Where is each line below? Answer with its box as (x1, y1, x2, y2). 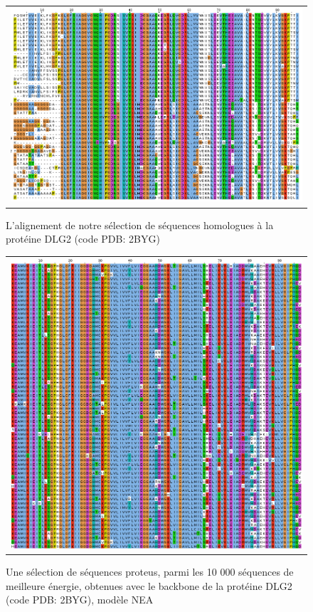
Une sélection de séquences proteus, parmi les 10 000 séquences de (6, 564, 294, 579)
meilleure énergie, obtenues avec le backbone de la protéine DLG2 (6, 578, 292, 593)
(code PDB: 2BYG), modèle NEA (6, 592, 154, 607)
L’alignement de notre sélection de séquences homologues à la (6, 217, 274, 232)
